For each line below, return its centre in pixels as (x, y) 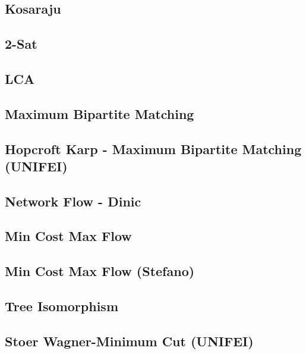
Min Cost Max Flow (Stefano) (100, 271)
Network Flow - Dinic (73, 201)
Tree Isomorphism (62, 306)
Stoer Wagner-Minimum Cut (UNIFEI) (129, 341)
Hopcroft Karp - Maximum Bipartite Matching (153, 148)
